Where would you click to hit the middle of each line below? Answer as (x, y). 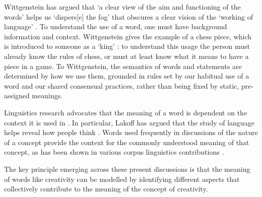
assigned (17, 95)
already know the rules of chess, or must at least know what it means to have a (126, 56)
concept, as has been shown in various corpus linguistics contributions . (114, 152)
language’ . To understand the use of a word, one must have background (116, 26)
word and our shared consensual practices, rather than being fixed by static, (122, 85)
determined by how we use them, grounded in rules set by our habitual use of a (127, 76)
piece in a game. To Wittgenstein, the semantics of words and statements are (123, 66)
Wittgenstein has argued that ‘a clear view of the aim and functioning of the (122, 7)
